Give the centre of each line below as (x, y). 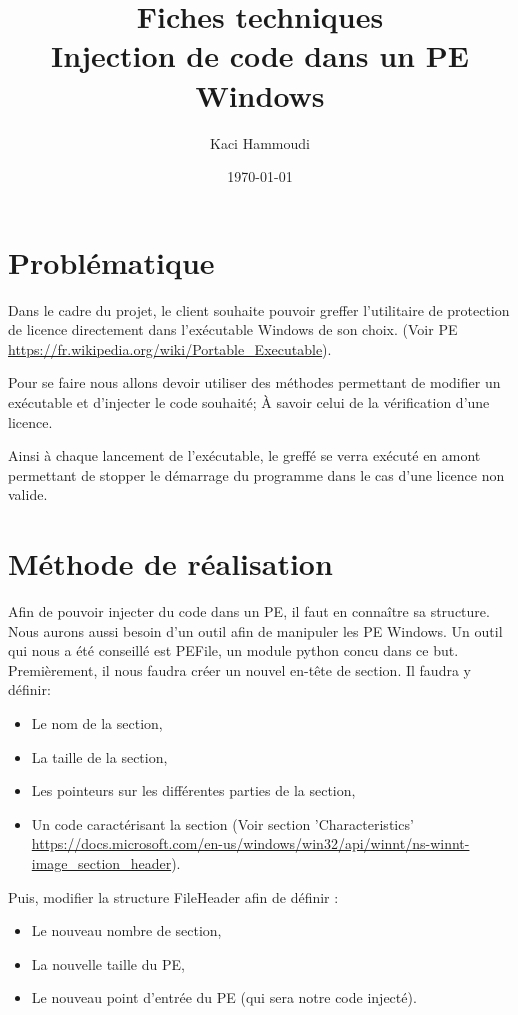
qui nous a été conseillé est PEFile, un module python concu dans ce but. (233, 650)
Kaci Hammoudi (260, 142)
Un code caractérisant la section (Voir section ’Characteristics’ (222, 823)
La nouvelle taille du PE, (108, 963)
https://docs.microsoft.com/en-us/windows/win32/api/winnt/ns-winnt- (250, 843)
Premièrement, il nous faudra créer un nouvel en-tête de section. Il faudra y (239, 669)
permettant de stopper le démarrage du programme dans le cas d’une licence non (256, 474)
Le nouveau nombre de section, (126, 930)
